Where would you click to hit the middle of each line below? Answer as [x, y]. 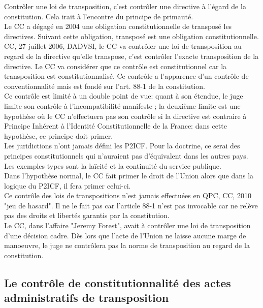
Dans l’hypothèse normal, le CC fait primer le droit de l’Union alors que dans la [129, 176]
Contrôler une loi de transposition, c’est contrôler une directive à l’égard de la [125, 6]
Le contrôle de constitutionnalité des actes [118, 282]
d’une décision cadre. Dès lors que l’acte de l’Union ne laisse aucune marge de [125, 235]
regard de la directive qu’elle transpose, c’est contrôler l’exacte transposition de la [131, 56]
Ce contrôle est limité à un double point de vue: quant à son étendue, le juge [124, 96]
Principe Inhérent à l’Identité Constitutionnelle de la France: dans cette [116, 126]
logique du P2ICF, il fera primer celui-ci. [68, 185]
